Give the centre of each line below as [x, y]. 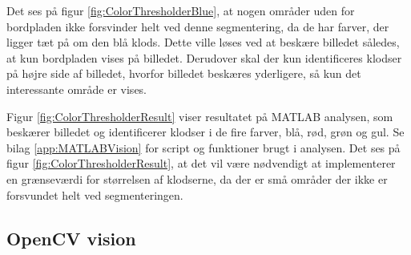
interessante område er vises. [77, 89]
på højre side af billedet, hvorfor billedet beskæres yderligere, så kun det [184, 73]
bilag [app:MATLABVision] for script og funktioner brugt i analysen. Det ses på [203, 147]
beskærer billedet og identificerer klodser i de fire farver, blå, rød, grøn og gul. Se [205, 132]
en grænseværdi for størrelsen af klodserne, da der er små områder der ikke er [197, 178]
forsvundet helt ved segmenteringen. [95, 194]
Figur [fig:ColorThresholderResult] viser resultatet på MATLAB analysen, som [200, 116]
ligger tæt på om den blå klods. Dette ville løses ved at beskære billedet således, [203, 42]
